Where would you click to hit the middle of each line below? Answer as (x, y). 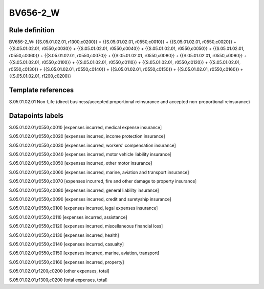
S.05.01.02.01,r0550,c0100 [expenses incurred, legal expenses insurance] (84, 208)
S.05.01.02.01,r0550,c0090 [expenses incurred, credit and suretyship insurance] (90, 199)
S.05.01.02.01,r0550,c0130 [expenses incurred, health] (64, 235)
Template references (42, 90)
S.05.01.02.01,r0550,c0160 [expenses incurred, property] (66, 262)
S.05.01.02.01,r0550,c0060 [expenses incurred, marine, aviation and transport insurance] (99, 172)
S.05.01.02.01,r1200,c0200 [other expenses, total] (59, 271)
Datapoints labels (36, 116)
